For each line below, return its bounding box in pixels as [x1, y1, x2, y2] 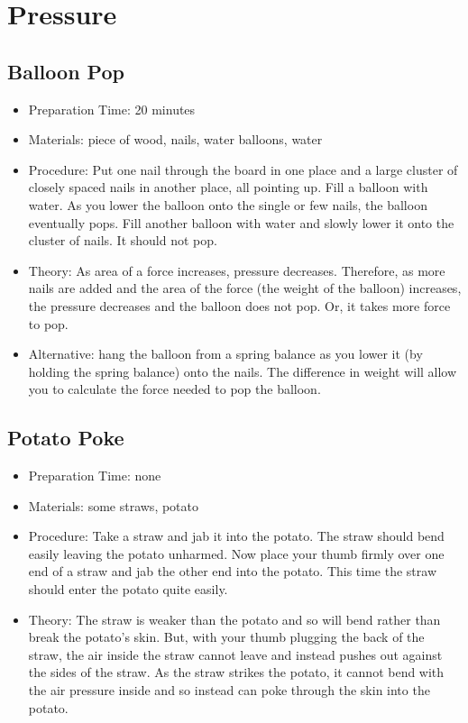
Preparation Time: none [28, 466, 161, 485]
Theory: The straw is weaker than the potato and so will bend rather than [28, 609, 441, 628]
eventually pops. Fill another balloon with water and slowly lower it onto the [28, 213, 454, 232]
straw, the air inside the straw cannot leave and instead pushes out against [28, 645, 443, 664]
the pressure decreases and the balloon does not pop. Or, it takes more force [28, 296, 451, 315]
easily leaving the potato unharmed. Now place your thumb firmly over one [28, 544, 445, 563]
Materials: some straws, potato [28, 496, 198, 515]
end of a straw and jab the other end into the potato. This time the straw [28, 562, 437, 581]
